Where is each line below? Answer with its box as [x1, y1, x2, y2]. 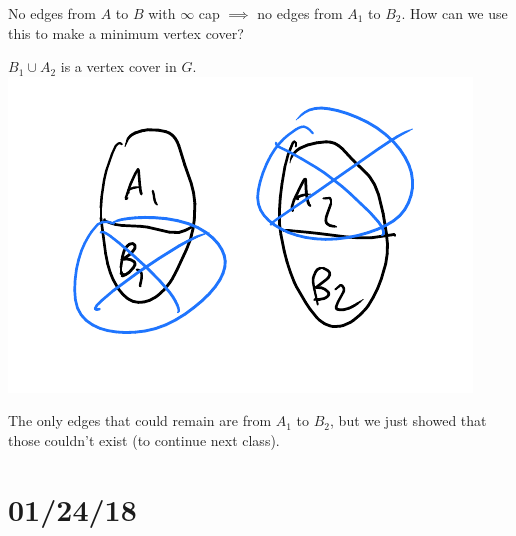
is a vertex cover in [60, 56, 177, 77]
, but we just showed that [330, 410, 487, 431]
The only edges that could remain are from [8, 410, 272, 431]
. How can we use [401, 3, 508, 23]
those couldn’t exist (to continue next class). [8, 429, 280, 450]
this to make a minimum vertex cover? [8, 22, 244, 43]
